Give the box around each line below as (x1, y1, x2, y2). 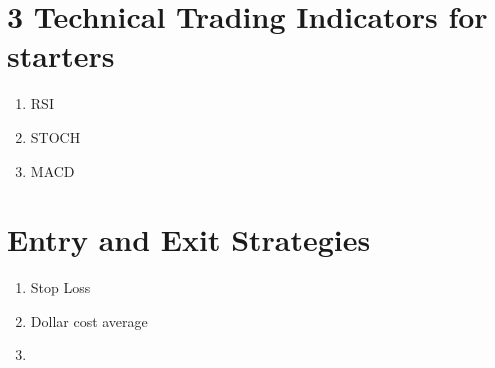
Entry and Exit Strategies (7, 219, 371, 260)
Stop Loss (30, 277, 91, 298)
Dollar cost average (30, 310, 148, 331)
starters (7, 35, 115, 76)
